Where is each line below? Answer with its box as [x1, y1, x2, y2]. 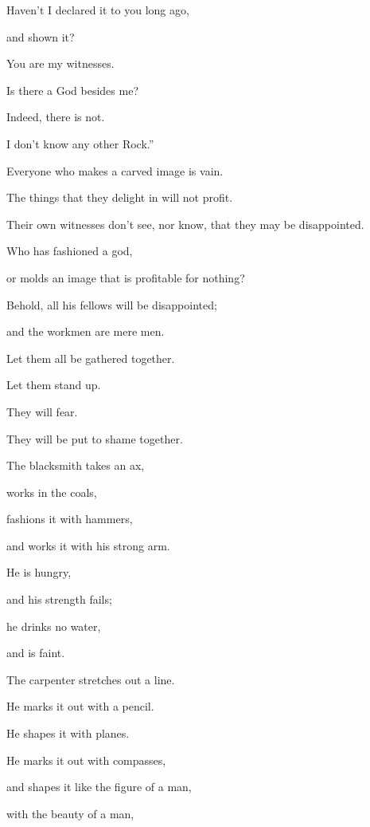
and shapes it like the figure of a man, [6, 778, 192, 795]
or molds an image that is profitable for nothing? [6, 269, 245, 286]
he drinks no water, [6, 617, 101, 634]
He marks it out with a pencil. [6, 698, 154, 715]
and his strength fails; [6, 591, 112, 608]
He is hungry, [6, 564, 72, 581]
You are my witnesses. [6, 55, 115, 72]
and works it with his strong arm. [6, 537, 170, 553]
